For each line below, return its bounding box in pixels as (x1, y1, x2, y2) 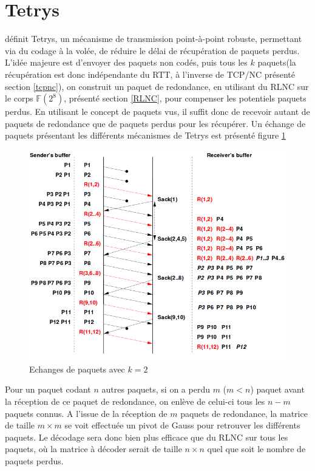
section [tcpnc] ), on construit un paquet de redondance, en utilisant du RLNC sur (5, 80, 309, 92)
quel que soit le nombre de (207, 442, 306, 455)
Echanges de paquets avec (29, 362, 125, 375)
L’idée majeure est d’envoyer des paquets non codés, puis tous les (5, 56, 248, 69)
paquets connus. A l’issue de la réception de (5, 407, 168, 419)
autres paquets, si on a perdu (101, 383, 210, 396)
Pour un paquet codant (5, 383, 91, 396)
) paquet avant (250, 383, 305, 396)
